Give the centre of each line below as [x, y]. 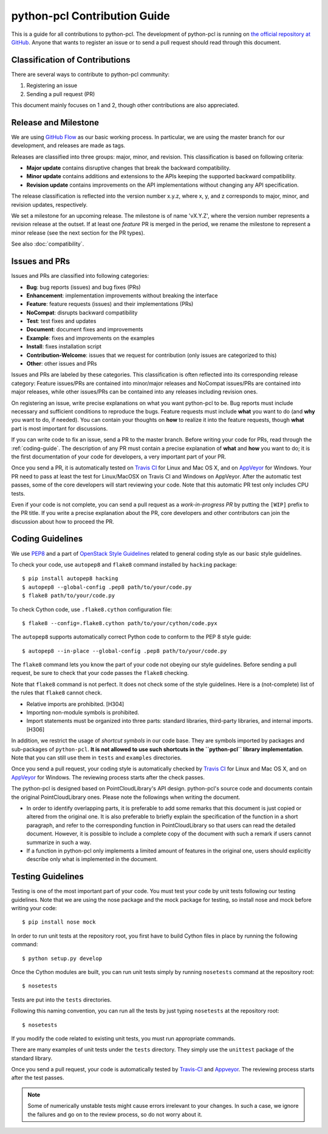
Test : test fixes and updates [61, 321]
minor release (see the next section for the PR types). [78, 233]
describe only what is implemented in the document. [92, 859]
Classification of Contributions [71, 60]
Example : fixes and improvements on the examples [91, 338]
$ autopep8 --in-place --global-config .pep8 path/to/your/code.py [125, 651]
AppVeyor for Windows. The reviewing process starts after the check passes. [108, 777]
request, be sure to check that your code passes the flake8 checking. [100, 673]
